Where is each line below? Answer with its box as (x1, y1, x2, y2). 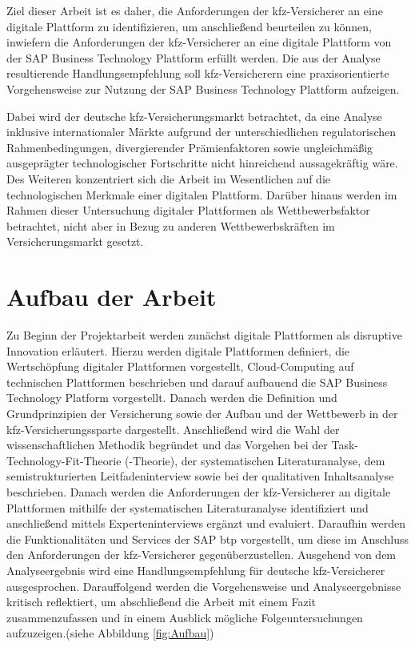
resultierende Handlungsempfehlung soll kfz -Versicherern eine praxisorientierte (6, 65, 389, 82)
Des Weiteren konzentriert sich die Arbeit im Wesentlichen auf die (6, 170, 331, 187)
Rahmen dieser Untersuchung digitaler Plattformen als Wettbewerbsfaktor (6, 202, 370, 219)
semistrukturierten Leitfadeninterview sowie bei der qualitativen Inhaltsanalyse (6, 468, 394, 484)
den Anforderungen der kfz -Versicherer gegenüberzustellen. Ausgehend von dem (6, 546, 397, 563)
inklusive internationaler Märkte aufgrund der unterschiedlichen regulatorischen (6, 123, 397, 140)
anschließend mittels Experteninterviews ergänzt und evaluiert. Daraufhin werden (6, 515, 406, 532)
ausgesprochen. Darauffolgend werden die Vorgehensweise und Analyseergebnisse (6, 577, 401, 594)
